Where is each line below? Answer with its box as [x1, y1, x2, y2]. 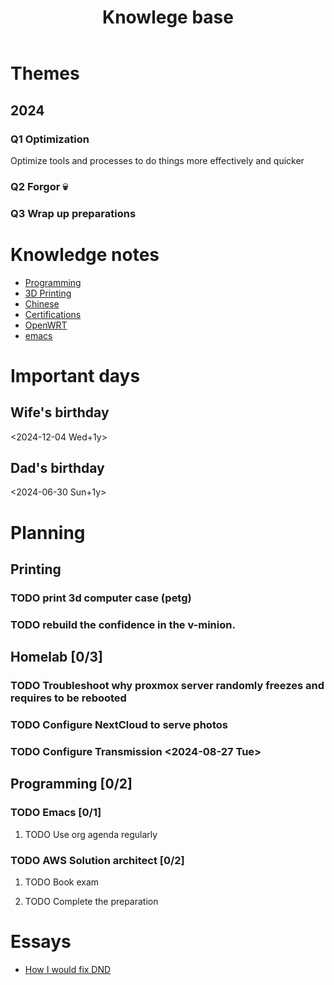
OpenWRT [24, 319, 68, 331]
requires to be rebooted [10, 691, 127, 705]
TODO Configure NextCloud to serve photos [10, 718, 228, 732]
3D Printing [24, 287, 72, 299]
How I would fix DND [24, 963, 112, 975]
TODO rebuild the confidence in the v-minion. [10, 617, 236, 631]
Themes [10, 62, 80, 85]
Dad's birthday [10, 460, 105, 477]
